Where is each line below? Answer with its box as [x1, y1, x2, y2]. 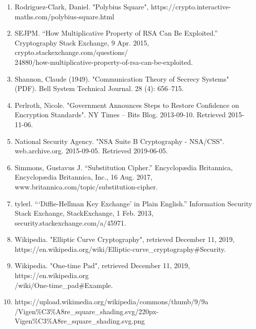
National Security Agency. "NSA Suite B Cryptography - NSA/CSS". [14, 136, 224, 146]
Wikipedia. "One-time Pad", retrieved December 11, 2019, [14, 260, 190, 271]
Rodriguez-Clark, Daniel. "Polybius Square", [14, 1, 149, 11]
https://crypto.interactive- [151, 1, 231, 11]
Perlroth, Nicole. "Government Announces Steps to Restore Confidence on [14, 99, 239, 110]
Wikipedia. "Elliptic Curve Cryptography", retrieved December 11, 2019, [14, 234, 235, 244]
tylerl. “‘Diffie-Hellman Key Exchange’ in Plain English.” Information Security [14, 198, 253, 208]
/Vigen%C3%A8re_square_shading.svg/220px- [14, 306, 159, 316]
